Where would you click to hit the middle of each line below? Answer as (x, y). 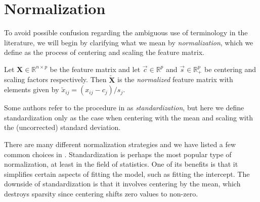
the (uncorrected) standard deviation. (62, 127)
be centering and (230, 69)
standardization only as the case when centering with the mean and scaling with (128, 117)
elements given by (32, 89)
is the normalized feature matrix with (175, 79)
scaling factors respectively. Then (55, 79)
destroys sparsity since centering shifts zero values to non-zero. (101, 193)
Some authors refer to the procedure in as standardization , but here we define (124, 108)
